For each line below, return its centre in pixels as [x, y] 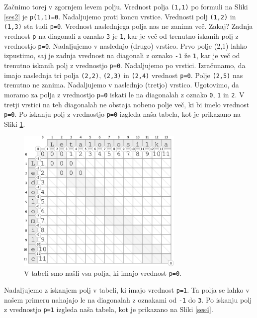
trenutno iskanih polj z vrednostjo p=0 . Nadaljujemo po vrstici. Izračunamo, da [125, 65]
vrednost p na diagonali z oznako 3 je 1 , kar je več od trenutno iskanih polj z [121, 36]
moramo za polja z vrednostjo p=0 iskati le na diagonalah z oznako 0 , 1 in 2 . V [124, 94]
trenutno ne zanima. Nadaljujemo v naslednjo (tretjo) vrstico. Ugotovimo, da [122, 85]
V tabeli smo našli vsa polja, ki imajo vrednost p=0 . [103, 273]
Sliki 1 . [15, 123]
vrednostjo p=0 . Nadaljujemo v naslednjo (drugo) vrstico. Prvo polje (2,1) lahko [126, 45]
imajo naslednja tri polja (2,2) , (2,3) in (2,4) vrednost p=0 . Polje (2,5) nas [124, 75]
